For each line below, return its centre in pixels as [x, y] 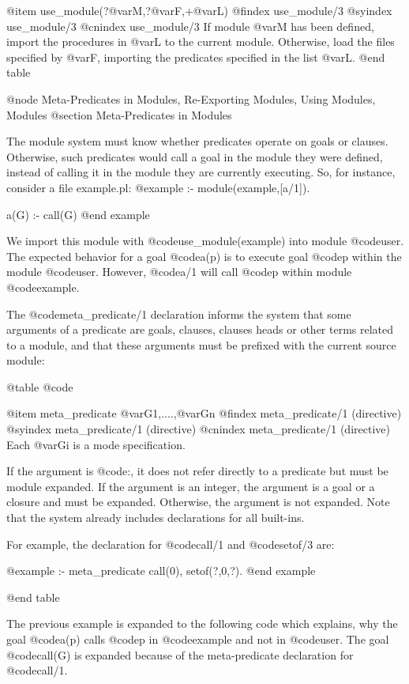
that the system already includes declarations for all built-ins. [156, 518]
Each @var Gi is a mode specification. [96, 444]
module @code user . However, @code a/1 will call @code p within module [179, 272]
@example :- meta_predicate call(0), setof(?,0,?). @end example [161, 571]
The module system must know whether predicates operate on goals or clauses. [197, 141]
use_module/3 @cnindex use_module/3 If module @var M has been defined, [190, 26]
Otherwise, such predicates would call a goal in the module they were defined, [195, 156]
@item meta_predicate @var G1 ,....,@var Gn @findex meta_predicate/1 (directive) [204, 413]
